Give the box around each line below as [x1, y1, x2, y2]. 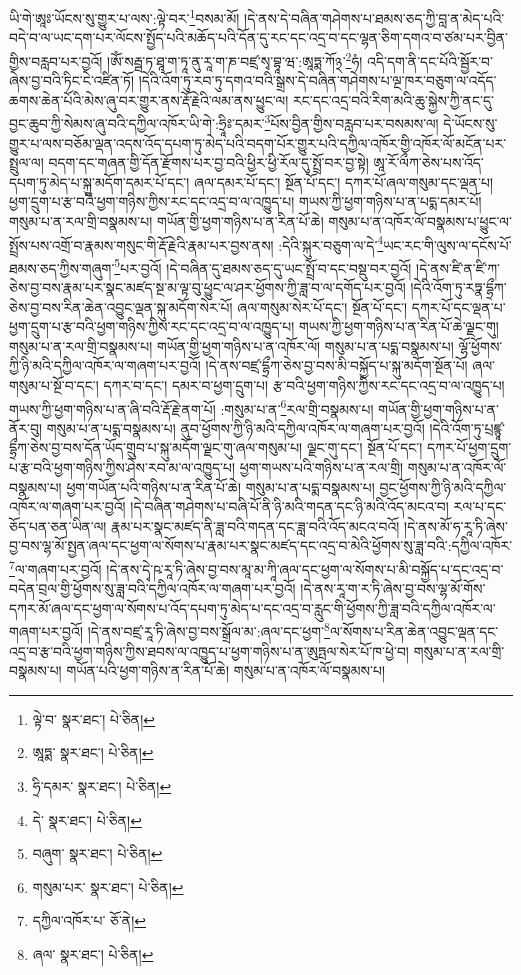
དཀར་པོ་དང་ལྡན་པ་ [411, 296, 506, 317]
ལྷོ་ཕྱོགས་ [458, 335, 503, 356]
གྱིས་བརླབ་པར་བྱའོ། [9, 50, 103, 71]
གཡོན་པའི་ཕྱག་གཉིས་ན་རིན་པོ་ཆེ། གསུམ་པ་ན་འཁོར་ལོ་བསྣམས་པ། [66, 660, 386, 681]
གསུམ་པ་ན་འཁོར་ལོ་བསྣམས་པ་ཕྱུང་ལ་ [328, 210, 512, 231]
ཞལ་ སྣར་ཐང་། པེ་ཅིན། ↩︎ [32, 944, 154, 964]
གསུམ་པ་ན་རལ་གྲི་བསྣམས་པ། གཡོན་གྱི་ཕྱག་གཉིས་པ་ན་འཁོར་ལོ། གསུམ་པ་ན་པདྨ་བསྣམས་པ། [9, 335, 454, 356]
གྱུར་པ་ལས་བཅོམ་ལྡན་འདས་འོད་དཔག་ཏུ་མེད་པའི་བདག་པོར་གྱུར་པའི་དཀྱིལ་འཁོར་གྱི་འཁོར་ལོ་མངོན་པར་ [9, 132, 507, 153]
